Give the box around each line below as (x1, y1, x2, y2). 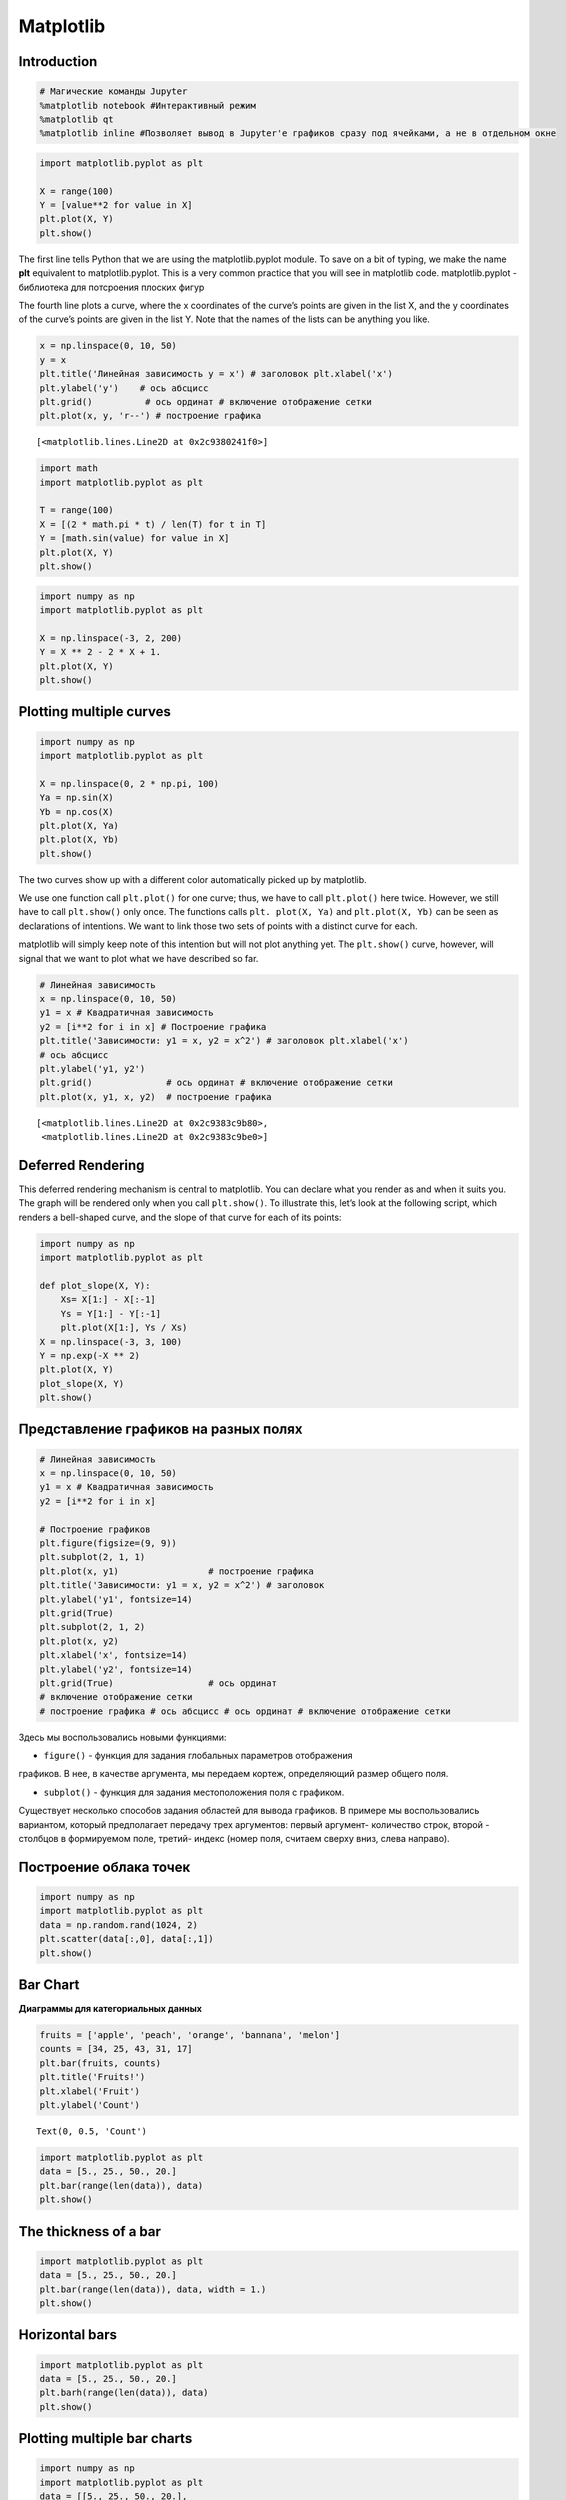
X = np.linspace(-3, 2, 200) (39, 632, 183, 644)
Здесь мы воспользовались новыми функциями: (18, 1731, 227, 1743)
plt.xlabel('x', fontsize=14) (39, 1650, 188, 1661)
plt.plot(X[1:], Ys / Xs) (60, 1322, 188, 1334)
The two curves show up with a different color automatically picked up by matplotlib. (18, 873, 367, 885)
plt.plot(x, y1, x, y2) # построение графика (39, 1091, 272, 1102)
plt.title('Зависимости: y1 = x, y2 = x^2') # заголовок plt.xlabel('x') (39, 1035, 409, 1047)
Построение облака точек (18, 1858, 191, 1875)
